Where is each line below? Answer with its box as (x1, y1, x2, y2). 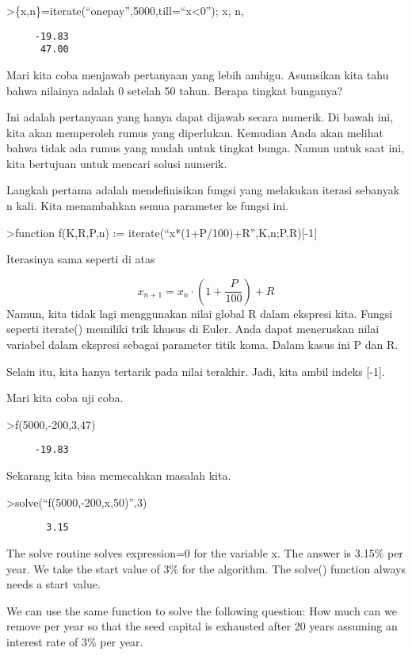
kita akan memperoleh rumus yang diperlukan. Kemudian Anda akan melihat (6, 124, 383, 140)
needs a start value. (6, 576, 101, 592)
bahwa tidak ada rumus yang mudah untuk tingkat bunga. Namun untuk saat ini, (6, 140, 404, 156)
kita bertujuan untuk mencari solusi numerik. (6, 155, 227, 171)
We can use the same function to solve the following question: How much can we (6, 602, 397, 619)
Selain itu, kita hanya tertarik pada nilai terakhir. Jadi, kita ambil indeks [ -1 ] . (6, 362, 385, 379)
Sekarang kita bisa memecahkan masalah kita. (6, 467, 231, 484)
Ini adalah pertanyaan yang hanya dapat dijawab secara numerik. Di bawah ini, (6, 109, 394, 125)
